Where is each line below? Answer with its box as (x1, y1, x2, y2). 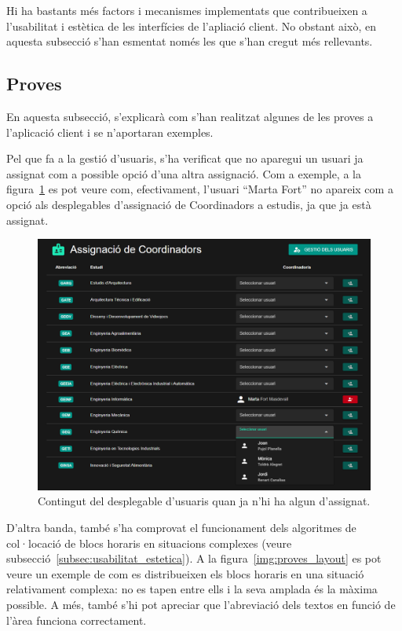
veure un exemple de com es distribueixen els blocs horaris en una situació (6, 565, 364, 581)
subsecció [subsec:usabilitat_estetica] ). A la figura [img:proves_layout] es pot (6, 550, 382, 567)
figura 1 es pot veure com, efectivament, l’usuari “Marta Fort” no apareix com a (6, 181, 393, 197)
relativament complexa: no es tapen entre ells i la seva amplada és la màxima (6, 581, 378, 597)
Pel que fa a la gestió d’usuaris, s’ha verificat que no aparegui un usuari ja (6, 150, 364, 167)
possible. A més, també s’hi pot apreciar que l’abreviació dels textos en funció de (6, 596, 396, 612)
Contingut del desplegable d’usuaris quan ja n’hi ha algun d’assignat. (38, 493, 371, 509)
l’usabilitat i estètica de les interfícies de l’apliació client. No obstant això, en (6, 17, 376, 34)
